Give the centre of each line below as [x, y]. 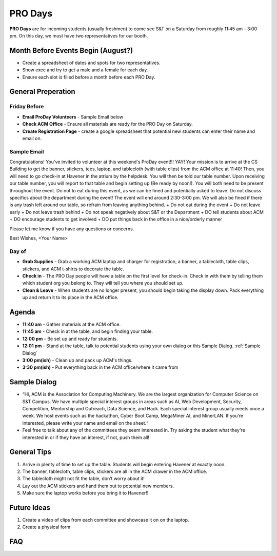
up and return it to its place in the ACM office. [71, 297]
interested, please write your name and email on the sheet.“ [85, 423]
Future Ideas [30, 508]
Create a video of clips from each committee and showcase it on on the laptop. [106, 520]
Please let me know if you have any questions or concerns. [72, 229]
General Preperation [42, 92]
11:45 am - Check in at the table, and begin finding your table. [88, 331]
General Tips [30, 452]
